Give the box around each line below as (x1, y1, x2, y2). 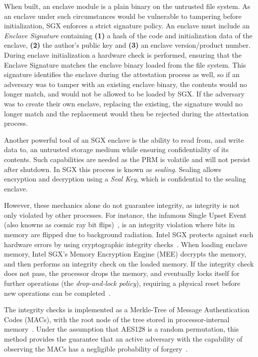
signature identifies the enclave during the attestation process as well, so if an (4, 69, 240, 80)
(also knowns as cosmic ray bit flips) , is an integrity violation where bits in (4, 219, 235, 230)
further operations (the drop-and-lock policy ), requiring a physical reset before (4, 278, 241, 288)
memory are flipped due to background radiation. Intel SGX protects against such (4, 229, 254, 240)
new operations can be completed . (4, 287, 111, 298)
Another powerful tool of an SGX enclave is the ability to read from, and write (4, 134, 244, 145)
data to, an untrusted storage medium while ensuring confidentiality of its (4, 144, 229, 155)
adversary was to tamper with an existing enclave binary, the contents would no (4, 79, 247, 89)
